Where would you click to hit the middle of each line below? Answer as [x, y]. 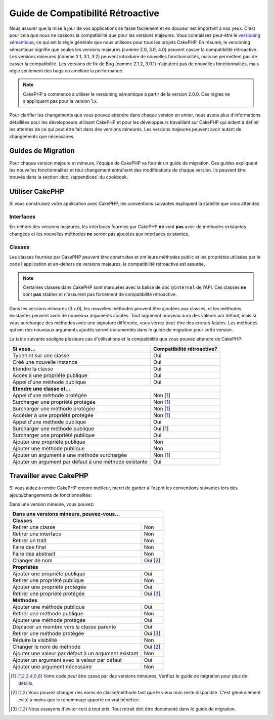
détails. [26, 683]
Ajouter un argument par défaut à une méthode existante [80, 461]
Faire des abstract [34, 554]
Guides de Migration [42, 151]
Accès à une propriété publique [50, 375]
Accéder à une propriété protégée [53, 415]
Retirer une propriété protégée [49, 594]
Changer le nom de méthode [47, 647]
